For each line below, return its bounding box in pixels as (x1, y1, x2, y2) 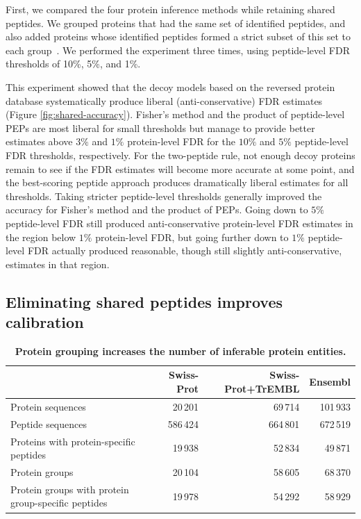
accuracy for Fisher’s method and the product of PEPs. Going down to (6, 202, 308, 217)
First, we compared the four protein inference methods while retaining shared (6, 2, 335, 16)
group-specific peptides (10, 495, 108, 510)
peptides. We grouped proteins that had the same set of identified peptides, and (6, 15, 346, 30)
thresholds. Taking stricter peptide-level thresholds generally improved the (6, 188, 322, 203)
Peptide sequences (10, 416, 87, 431)
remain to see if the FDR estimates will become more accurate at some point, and (6, 161, 355, 176)
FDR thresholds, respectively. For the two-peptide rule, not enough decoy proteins (6, 147, 355, 162)
